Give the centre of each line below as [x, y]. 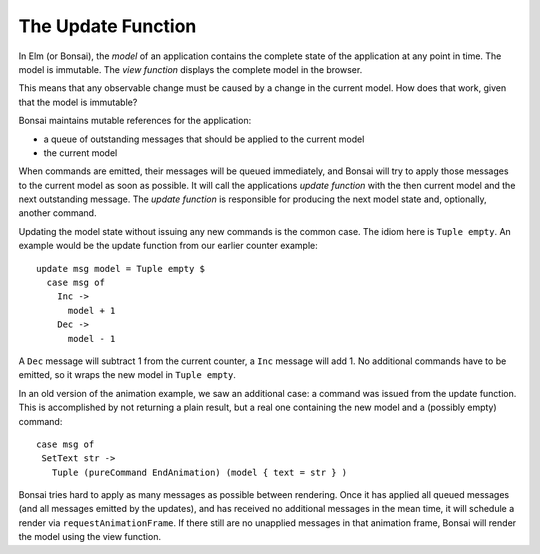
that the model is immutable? [78, 102]
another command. [57, 213]
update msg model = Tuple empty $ [120, 268]
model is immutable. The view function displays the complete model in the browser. [190, 69]
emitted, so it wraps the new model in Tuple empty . [127, 375]
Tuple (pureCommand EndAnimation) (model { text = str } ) [199, 472]
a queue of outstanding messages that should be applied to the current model [204, 139]
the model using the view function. [90, 537]
